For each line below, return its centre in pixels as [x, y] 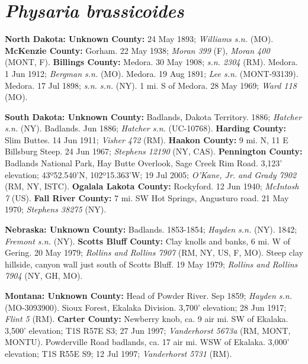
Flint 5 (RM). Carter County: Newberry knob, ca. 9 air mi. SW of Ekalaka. [147, 319]
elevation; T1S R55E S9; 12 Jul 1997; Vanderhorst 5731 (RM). [118, 353]
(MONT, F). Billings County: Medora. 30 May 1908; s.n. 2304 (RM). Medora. [151, 62]
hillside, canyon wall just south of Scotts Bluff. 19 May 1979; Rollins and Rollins [151, 264]
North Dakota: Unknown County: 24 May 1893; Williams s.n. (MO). [139, 39]
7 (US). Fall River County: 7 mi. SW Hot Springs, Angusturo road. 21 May [147, 197]
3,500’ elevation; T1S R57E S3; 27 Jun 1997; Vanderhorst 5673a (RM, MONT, [148, 330]
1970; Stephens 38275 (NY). [56, 209]
